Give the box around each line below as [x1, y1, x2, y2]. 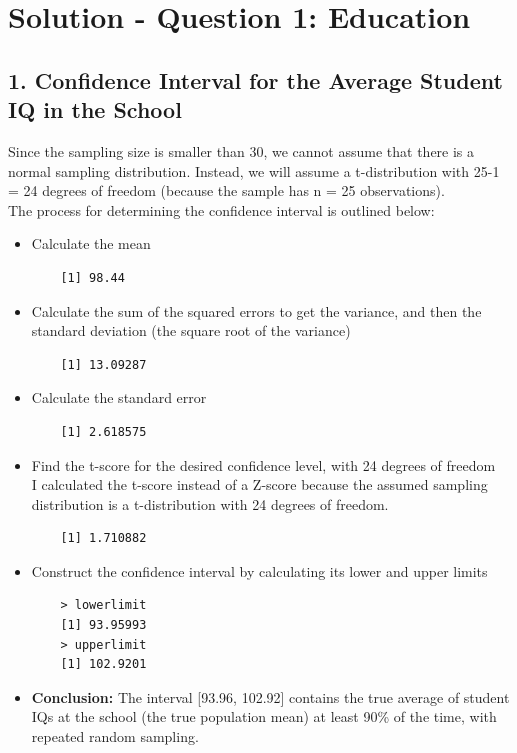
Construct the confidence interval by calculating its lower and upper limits [31, 560, 488, 581]
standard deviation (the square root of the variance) [31, 320, 351, 341]
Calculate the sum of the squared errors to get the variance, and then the [31, 300, 482, 321]
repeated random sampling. [31, 726, 199, 747]
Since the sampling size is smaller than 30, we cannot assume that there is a [8, 140, 475, 161]
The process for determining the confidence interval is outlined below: [8, 199, 435, 220]
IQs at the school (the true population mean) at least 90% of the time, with [31, 706, 497, 727]
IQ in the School [8, 94, 182, 125]
